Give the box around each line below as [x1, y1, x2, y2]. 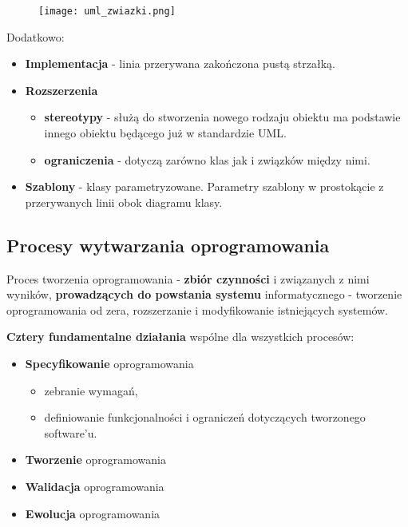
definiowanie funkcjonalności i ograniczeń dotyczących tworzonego [44, 409, 366, 426]
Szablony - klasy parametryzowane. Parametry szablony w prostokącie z [25, 178, 384, 195]
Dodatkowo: [6, 28, 65, 45]
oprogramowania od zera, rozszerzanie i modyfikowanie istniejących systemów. [6, 301, 389, 318]
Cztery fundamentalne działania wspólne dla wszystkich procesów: [6, 328, 355, 345]
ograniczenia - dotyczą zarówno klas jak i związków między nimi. [44, 151, 370, 168]
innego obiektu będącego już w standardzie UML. [44, 125, 287, 141]
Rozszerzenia [25, 81, 98, 98]
